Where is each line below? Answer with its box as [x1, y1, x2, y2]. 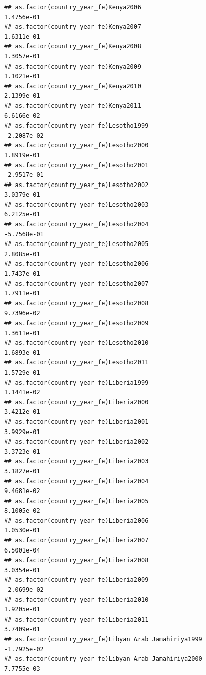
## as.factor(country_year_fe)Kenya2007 [4, 23, 142, 31]
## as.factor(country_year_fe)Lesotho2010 [4, 339, 149, 347]
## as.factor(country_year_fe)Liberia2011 [4, 616, 149, 623]
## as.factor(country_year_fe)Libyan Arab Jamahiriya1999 [4, 636, 202, 643]
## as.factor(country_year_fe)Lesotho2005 [4, 240, 149, 248]
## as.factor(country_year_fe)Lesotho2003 [4, 201, 149, 208]
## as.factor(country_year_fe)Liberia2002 [4, 438, 149, 446]
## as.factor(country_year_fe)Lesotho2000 [4, 142, 149, 149]
